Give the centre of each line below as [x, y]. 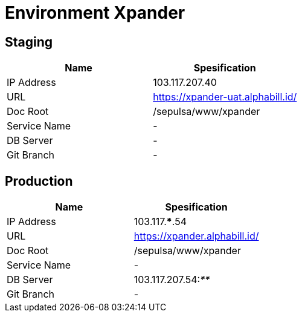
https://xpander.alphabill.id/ [196, 236]
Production [39, 181]
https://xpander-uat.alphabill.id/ [225, 97]
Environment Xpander [95, 13]
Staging [29, 42]
